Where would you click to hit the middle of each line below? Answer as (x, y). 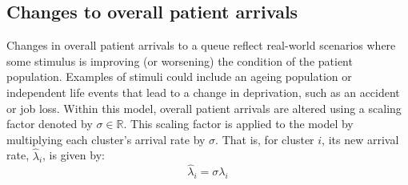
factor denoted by (50, 124)
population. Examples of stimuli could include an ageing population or (179, 76)
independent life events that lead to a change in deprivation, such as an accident (203, 92)
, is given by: (74, 155)
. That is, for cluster (265, 139)
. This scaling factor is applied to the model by (238, 124)
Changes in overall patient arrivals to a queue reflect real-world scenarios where (201, 45)
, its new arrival (360, 139)
